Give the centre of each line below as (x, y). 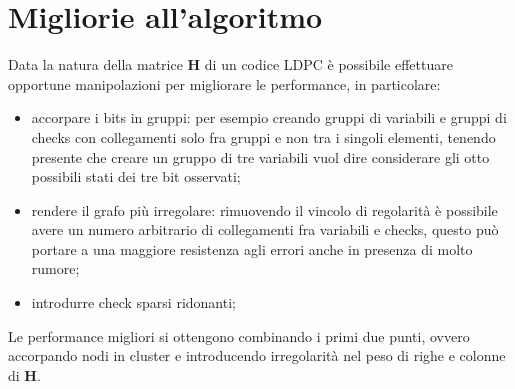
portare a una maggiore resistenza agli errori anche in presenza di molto (252, 248)
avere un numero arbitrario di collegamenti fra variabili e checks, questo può (265, 229)
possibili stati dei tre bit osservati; (136, 176)
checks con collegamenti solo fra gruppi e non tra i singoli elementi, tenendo (263, 136)
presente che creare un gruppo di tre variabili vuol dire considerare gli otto (260, 156)
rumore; (55, 268)
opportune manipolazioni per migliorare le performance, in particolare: (224, 83)
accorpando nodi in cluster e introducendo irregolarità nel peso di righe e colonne (257, 355)
